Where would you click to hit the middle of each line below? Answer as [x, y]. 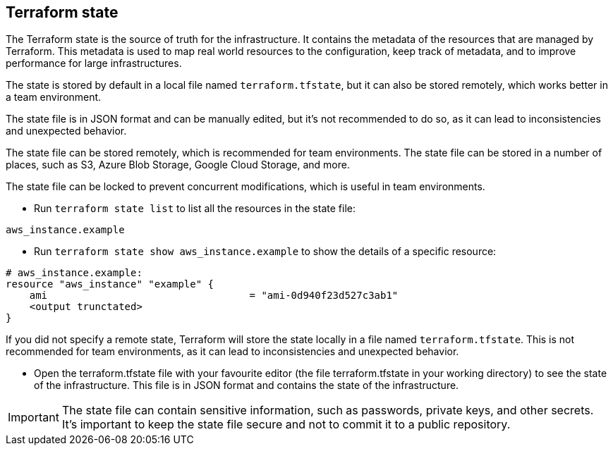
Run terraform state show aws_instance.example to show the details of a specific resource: [265, 252]
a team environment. [54, 97]
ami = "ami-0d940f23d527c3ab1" [214, 296]
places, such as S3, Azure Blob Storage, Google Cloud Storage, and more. [178, 165]
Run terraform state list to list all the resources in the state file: [195, 209]
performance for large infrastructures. [94, 63]
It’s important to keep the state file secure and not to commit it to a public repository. [286, 425]
